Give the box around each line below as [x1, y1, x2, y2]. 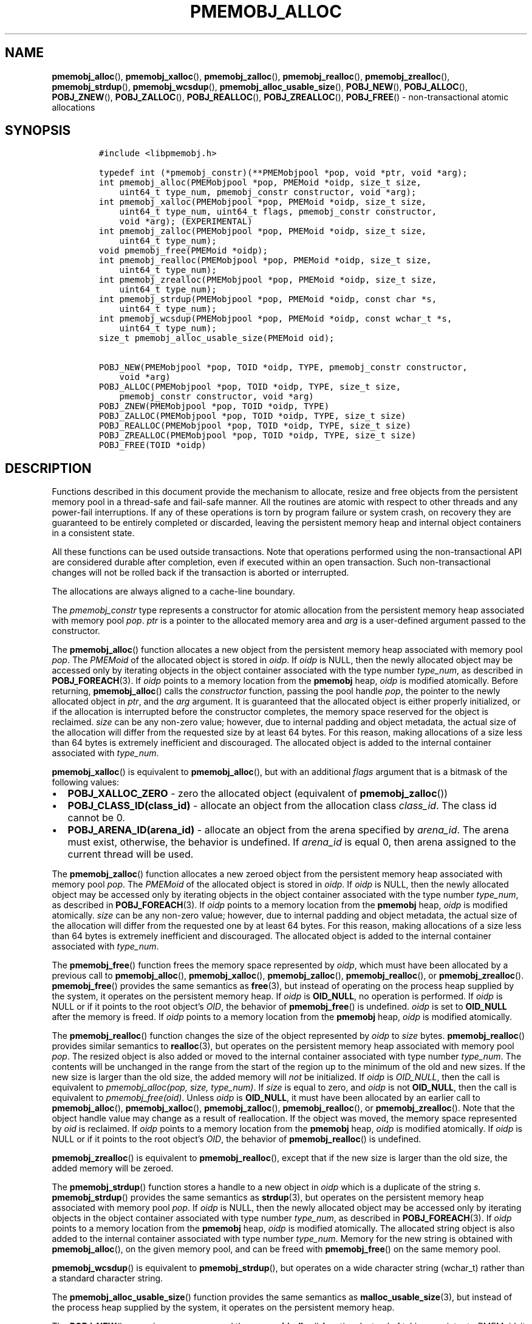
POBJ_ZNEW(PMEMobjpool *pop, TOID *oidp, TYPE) [98, 401, 330, 412]
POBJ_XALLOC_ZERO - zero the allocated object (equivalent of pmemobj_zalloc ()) [67, 787, 448, 800]
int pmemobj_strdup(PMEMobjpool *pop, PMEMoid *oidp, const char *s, [98, 294, 437, 305]
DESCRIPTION [5, 460, 92, 476]
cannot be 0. [67, 812, 125, 824]
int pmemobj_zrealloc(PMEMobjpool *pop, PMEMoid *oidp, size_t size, [98, 275, 437, 285]
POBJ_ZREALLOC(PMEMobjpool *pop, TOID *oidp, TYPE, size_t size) [98, 430, 417, 441]
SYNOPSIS [5, 123, 71, 139]
